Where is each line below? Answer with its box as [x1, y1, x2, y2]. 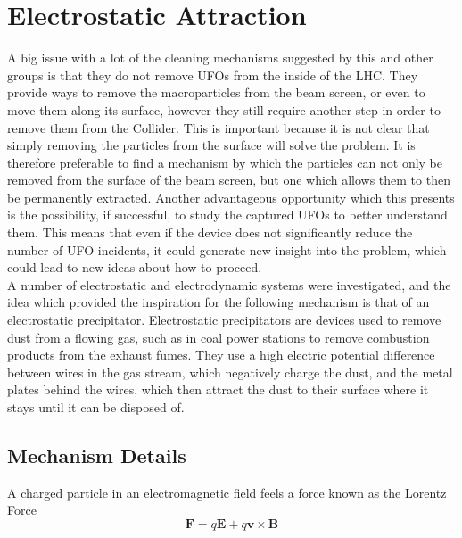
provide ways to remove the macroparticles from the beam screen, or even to [7, 83, 425, 102]
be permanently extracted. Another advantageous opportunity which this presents [7, 187, 455, 206]
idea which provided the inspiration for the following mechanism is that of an [7, 293, 430, 311]
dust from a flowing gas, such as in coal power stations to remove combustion [7, 327, 430, 346]
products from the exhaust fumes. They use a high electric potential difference [7, 345, 435, 364]
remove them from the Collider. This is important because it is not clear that [7, 118, 430, 137]
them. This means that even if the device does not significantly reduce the [7, 223, 413, 242]
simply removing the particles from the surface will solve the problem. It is [7, 136, 416, 154]
